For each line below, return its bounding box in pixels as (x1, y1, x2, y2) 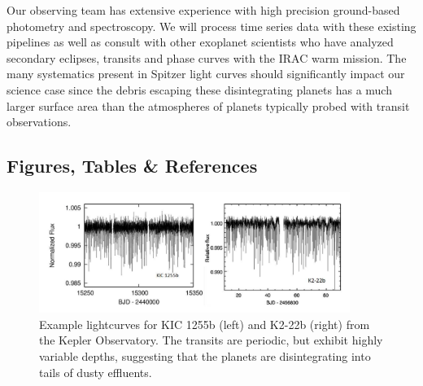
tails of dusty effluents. (39, 363, 152, 380)
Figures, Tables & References (7, 153, 258, 178)
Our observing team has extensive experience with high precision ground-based (7, 2, 400, 18)
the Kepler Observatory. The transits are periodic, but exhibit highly (39, 331, 383, 349)
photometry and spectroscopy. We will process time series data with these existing (7, 17, 416, 34)
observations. (7, 113, 72, 130)
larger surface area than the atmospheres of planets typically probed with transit (7, 97, 410, 114)
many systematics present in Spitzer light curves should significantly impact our (7, 65, 405, 82)
